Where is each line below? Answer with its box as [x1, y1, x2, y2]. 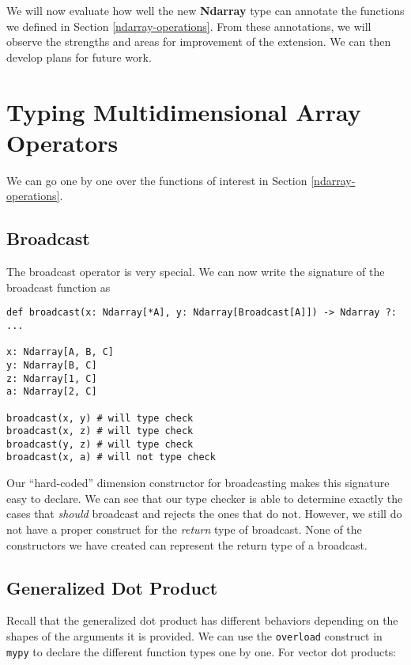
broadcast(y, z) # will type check [6, 438, 194, 450]
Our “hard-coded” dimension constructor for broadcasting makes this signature [6, 474, 390, 491]
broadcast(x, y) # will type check [6, 412, 194, 424]
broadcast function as [6, 278, 111, 295]
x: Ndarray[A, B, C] [6, 346, 115, 358]
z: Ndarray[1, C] [6, 372, 97, 384]
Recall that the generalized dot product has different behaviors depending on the [6, 612, 398, 629]
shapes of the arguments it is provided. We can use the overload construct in [6, 627, 383, 644]
